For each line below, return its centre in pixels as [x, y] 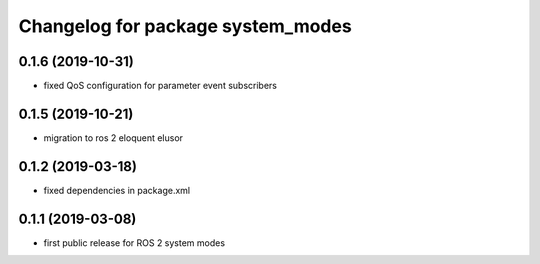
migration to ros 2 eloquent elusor [113, 137]
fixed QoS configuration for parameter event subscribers [160, 86]
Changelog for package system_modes [185, 26]
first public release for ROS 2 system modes [134, 242]
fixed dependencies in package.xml [116, 190]
